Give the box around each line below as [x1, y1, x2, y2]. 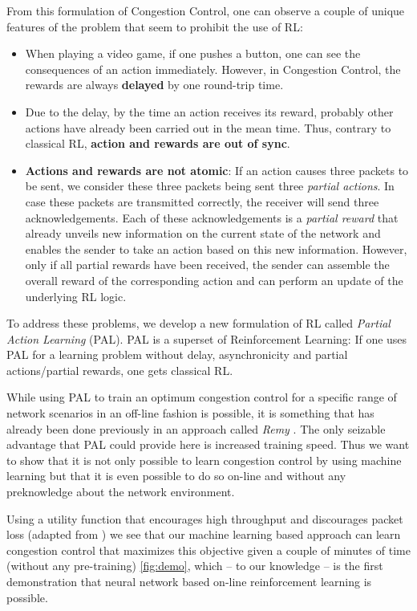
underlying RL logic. [25, 287, 127, 304]
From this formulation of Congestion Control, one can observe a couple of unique [6, 2, 405, 18]
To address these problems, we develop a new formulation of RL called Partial [6, 315, 391, 332]
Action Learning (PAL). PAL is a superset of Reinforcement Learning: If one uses [6, 330, 407, 347]
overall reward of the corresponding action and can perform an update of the [25, 271, 403, 288]
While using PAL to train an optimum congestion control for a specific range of [6, 389, 397, 405]
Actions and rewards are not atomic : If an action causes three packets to [25, 161, 409, 178]
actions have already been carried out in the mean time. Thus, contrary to [25, 119, 391, 136]
